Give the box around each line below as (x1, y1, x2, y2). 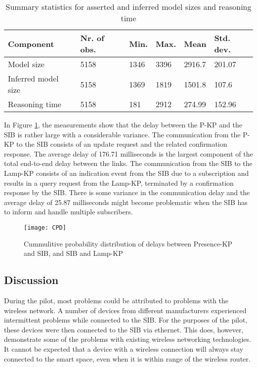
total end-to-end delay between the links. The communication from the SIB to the (4, 158, 253, 168)
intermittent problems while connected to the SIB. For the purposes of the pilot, (4, 315, 248, 325)
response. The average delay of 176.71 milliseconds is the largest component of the (4, 148, 253, 159)
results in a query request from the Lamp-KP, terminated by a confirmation (4, 177, 234, 188)
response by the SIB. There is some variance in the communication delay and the (4, 187, 250, 198)
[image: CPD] (24, 224, 66, 231)
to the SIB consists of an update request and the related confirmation (16, 139, 227, 149)
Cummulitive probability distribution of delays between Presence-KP (24, 238, 232, 248)
